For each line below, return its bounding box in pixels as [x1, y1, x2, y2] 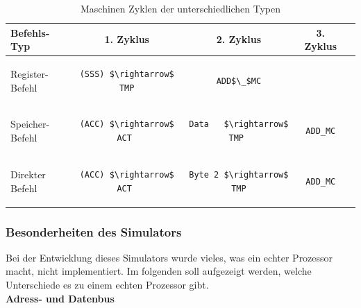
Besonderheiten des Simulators [6, 223, 182, 240]
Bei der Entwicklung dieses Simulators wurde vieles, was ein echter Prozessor [6, 250, 333, 264]
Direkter [10, 166, 46, 181]
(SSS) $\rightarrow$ [79, 69, 174, 80]
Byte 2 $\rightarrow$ [189, 169, 289, 180]
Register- [10, 67, 49, 81]
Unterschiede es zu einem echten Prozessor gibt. [6, 277, 209, 291]
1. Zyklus [104, 32, 149, 46]
